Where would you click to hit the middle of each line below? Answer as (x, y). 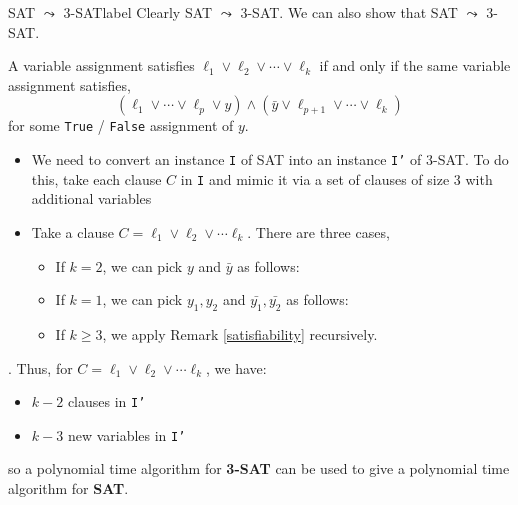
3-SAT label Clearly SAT (138, 12)
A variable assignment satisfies (101, 65)
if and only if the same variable (415, 65)
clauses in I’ (106, 401)
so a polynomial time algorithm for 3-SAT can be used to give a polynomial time (259, 468)
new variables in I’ (126, 434)
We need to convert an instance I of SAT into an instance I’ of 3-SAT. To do (270, 159)
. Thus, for (40, 367)
